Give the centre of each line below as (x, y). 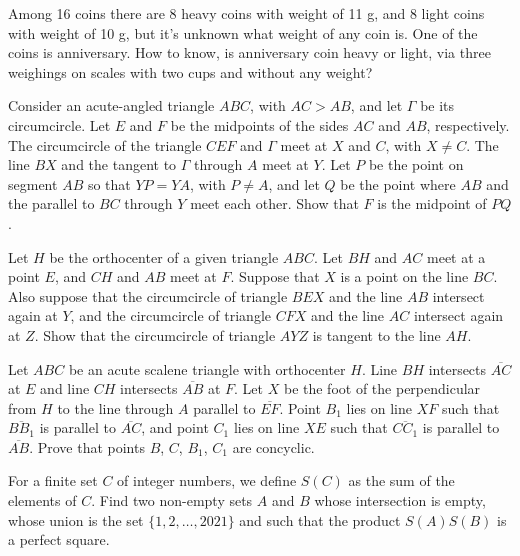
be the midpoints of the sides (259, 124)
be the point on (416, 164)
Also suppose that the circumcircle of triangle (148, 295)
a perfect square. (59, 539)
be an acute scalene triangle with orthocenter (207, 368)
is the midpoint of (432, 203)
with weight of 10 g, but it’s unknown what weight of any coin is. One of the (243, 32)
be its (437, 105)
